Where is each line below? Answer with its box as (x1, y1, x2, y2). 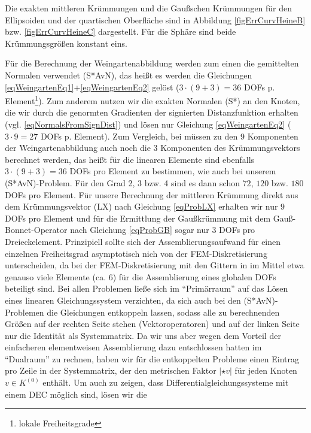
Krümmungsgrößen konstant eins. (5, 37, 127, 49)
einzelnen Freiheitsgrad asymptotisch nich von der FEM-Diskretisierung (5, 247, 267, 259)
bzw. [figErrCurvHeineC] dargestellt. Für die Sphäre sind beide (5, 25, 236, 38)
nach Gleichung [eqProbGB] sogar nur (70, 223, 209, 236)
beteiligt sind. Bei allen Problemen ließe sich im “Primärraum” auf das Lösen (5, 282, 288, 295)
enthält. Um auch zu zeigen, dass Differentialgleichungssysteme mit (42, 376, 289, 389)
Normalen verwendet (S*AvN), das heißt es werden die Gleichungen (5, 68, 252, 81)
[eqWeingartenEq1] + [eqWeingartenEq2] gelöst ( (5, 80, 179, 93)
